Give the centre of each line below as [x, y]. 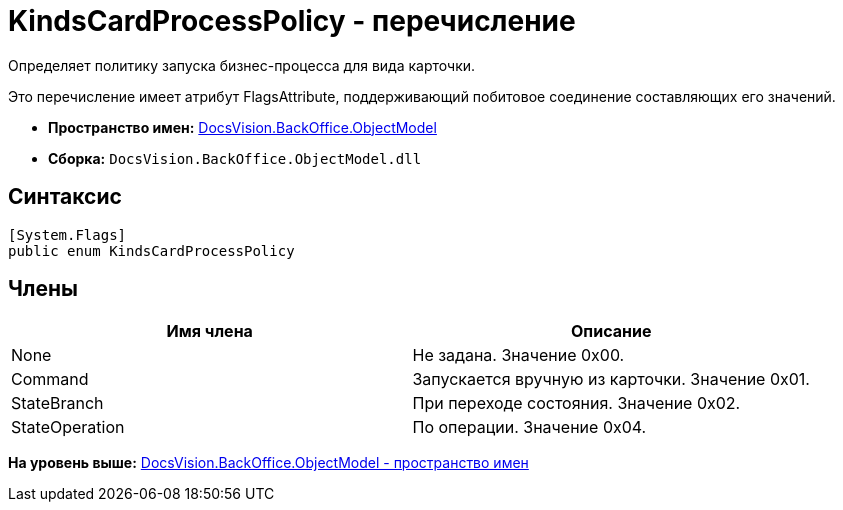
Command [50, 379]
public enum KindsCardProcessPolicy [151, 250]
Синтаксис [65, 197]
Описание [611, 331]
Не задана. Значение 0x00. [518, 355]
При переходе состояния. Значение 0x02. [576, 403]
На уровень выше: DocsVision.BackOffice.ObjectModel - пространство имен [268, 463]
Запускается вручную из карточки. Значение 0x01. [611, 379]
